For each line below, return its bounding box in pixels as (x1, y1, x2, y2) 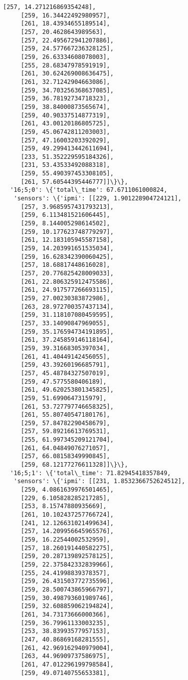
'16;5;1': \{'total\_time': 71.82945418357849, (10, 469, 171, 477)
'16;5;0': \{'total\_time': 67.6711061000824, (10, 186, 168, 194)
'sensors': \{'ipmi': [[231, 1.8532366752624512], (13, 478, 186, 485)
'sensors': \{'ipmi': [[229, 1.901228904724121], (13, 195, 182, 202)
